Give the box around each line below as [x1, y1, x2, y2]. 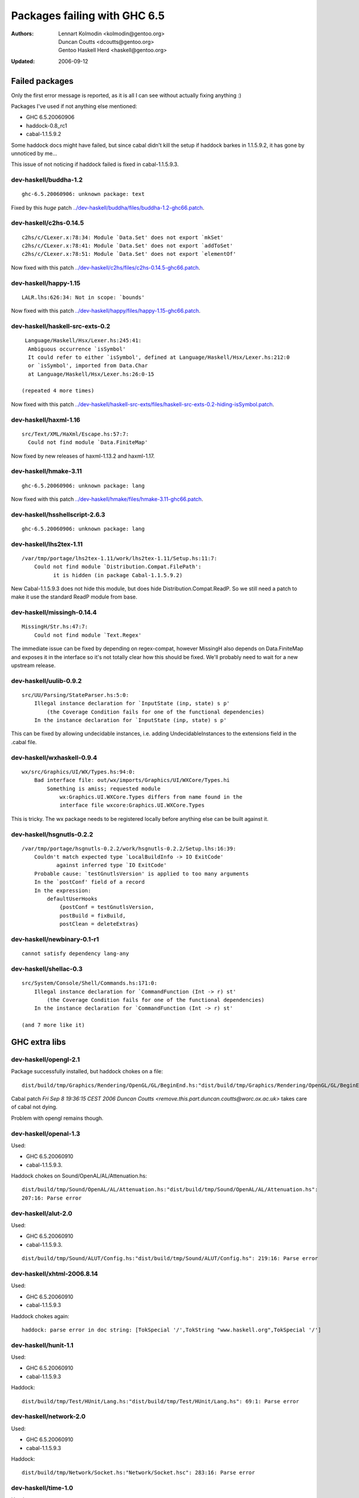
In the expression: [34, 887, 92, 894]
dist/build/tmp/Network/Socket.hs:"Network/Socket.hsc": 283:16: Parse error [22, 1469, 255, 1476]
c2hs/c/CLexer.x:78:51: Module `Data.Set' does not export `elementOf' [22, 250, 236, 258]
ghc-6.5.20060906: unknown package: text [22, 191, 145, 198]
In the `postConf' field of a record [34, 878, 145, 886]
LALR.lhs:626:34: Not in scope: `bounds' [22, 294, 145, 301]
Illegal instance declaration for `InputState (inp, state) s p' [34, 700, 230, 707]
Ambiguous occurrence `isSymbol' [28, 345, 126, 352]
